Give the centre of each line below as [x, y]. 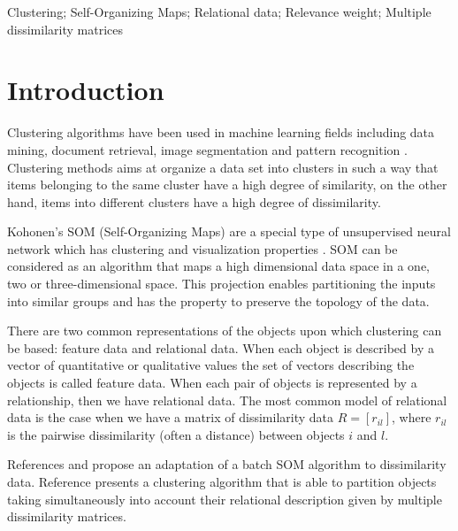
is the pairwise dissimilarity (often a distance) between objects [176, 434]
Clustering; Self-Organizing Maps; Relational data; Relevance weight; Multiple [219, 12]
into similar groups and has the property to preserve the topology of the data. [218, 300]
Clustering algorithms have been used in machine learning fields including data [221, 132]
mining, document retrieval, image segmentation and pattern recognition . [207, 149]
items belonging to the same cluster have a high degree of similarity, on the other [227, 185]
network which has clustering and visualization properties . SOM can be [202, 248]
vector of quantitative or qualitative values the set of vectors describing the [211, 365]
